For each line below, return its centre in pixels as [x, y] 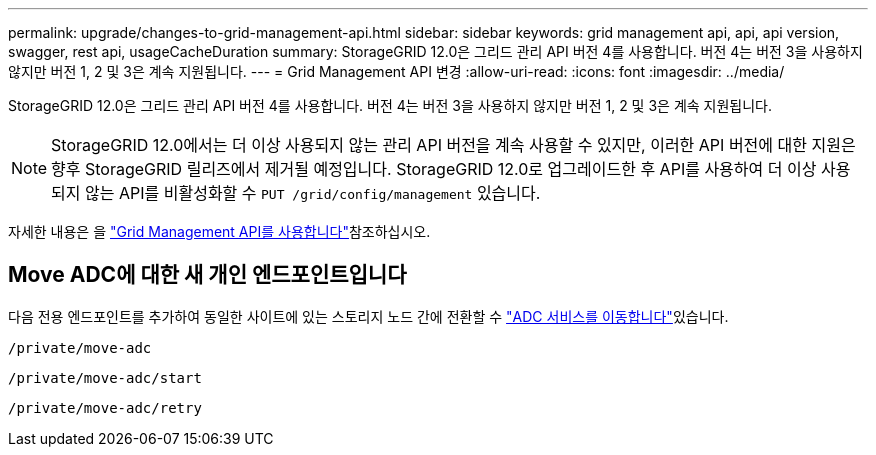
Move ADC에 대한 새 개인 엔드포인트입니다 [207, 275]
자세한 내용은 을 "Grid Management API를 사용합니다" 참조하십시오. [219, 231]
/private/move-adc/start [105, 377]
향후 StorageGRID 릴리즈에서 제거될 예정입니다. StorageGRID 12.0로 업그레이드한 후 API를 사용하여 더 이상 [434, 169]
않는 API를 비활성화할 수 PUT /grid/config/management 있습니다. [313, 193]
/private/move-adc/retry [105, 407]
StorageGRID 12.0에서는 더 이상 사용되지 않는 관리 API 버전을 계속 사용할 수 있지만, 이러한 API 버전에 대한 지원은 [453, 145]
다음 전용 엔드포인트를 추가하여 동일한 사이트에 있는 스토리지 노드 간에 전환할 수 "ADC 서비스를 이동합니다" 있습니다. [368, 316]
